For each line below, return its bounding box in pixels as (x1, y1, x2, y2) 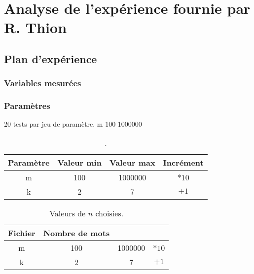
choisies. (95, 207, 124, 219)
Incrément (163, 157, 204, 168)
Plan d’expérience (4, 51, 97, 66)
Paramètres (4, 100, 50, 112)
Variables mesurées (4, 77, 81, 89)
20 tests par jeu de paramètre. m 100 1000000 (4, 119, 142, 129)
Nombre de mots (43, 227, 110, 239)
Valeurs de (49, 207, 86, 219)
